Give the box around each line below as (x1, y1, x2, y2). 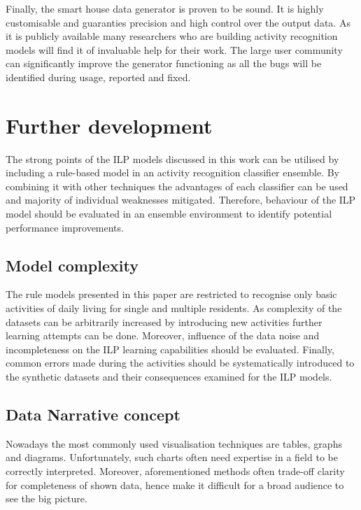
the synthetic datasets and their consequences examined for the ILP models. (6, 369, 332, 384)
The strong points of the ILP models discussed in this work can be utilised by (6, 151, 339, 166)
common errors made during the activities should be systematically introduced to (6, 355, 355, 370)
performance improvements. (6, 220, 124, 234)
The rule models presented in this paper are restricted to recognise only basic (6, 287, 337, 302)
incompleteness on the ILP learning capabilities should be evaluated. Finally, (6, 341, 334, 356)
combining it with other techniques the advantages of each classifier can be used (6, 178, 348, 193)
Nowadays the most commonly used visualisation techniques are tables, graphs (6, 436, 342, 451)
